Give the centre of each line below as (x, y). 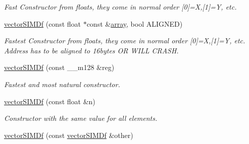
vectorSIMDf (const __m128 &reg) (59, 67)
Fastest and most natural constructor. (62, 84)
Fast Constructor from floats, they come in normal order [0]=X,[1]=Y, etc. (120, 7)
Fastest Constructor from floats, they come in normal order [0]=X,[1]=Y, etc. (125, 41)
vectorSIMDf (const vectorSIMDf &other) (69, 135)
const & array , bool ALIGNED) (135, 23)
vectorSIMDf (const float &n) (50, 101)
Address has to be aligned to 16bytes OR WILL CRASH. (91, 50)
